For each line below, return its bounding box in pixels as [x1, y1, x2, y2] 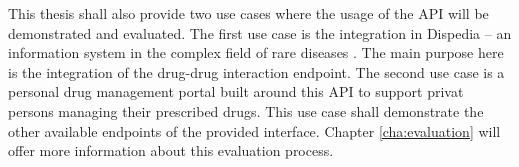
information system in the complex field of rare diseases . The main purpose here [8, 42, 504, 63]
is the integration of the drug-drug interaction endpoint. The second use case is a [8, 61, 505, 82]
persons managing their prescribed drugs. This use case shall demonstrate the [8, 100, 484, 121]
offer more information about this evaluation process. [8, 140, 334, 161]
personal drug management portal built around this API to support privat [8, 81, 464, 102]
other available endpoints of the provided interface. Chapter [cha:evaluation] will [8, 120, 501, 141]
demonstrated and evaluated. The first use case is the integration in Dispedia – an [8, 22, 512, 43]
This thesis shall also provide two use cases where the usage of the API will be [8, 3, 489, 23]
